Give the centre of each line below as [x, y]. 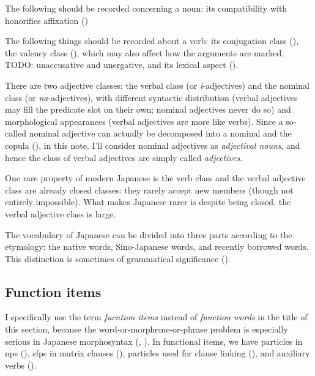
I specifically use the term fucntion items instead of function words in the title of [156, 317]
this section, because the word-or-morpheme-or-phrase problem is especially [146, 329]
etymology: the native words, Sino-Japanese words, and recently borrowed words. [157, 246]
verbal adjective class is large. [61, 213]
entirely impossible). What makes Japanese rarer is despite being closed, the [148, 202]
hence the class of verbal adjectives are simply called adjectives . [124, 157]
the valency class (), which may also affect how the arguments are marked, [145, 52]
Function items [53, 291]
